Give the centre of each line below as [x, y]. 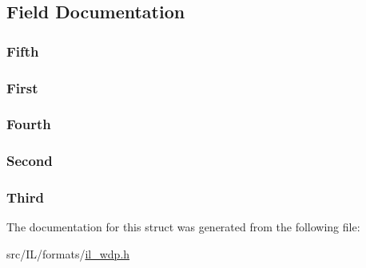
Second [30, 161]
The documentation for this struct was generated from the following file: [183, 227]
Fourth [29, 124]
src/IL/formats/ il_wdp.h [68, 253]
